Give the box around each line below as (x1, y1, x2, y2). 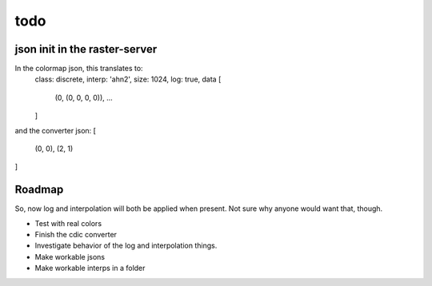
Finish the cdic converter (34, 230, 118, 240)
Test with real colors (34, 218, 102, 228)
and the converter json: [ (14, 125, 96, 135)
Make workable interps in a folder (34, 264, 146, 273)
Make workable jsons (34, 252, 106, 261)
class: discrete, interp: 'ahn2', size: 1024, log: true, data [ (34, 74, 222, 84)
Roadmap (14, 183, 64, 197)
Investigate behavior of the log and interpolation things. (34, 240, 218, 251)
